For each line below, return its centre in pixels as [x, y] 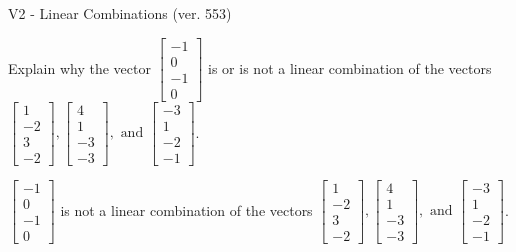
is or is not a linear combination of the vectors [350, 67]
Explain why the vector [79, 67]
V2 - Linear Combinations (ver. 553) [120, 13]
